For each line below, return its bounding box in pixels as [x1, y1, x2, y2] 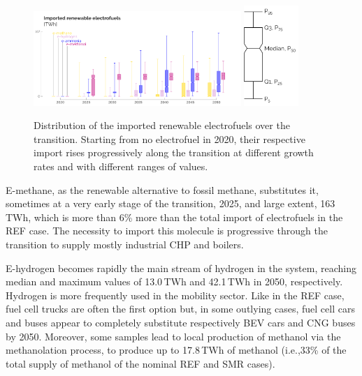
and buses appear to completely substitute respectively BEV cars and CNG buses [6, 315, 356, 329]
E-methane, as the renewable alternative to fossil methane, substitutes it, [6, 182, 319, 197]
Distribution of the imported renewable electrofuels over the [34, 118, 290, 133]
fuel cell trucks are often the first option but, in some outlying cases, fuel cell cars [6, 301, 355, 316]
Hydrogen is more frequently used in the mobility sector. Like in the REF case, [6, 287, 345, 302]
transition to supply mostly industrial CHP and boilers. [6, 236, 244, 251]
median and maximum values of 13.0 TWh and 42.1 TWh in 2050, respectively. [6, 274, 343, 289]
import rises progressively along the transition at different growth [34, 145, 314, 160]
